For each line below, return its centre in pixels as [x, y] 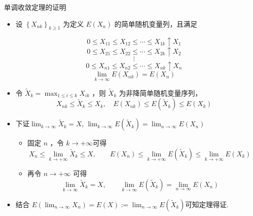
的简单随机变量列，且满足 [156, 23]
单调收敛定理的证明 [35, 7]
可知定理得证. [207, 204]
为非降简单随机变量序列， [161, 92]
